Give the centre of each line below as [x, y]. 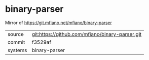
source [16, 34]
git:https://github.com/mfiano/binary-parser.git [87, 34]
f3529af [42, 42]
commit [16, 42]
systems [17, 50]
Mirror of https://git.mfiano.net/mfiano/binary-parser [58, 23]
